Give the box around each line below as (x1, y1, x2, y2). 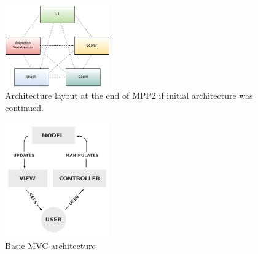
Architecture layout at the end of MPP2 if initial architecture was (5, 89, 253, 102)
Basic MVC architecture (5, 239, 96, 252)
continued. (5, 101, 44, 114)
